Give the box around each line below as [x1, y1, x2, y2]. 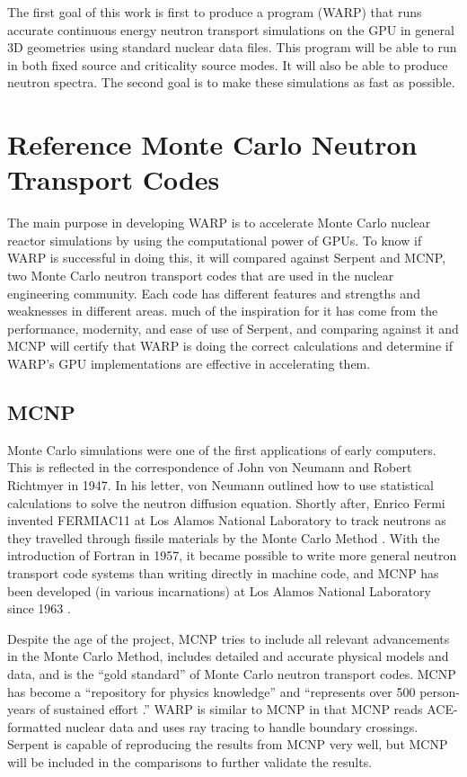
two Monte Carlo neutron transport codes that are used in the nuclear [7, 266, 394, 285]
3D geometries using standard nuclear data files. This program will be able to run [7, 38, 457, 57]
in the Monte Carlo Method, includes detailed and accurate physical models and [7, 647, 449, 665]
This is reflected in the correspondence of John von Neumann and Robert [7, 458, 412, 477]
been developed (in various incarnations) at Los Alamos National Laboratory [7, 581, 431, 600]
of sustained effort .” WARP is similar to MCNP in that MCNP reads [39, 700, 423, 719]
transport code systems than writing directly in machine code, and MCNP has [7, 563, 439, 582]
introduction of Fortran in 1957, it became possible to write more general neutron [7, 546, 457, 565]
